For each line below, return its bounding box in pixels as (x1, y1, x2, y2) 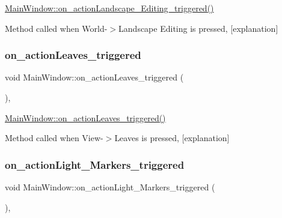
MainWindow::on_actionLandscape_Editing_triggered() (5, 2, 214, 14)
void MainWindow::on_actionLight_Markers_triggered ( (5, 181, 215, 193)
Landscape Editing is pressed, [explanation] (118, 22, 278, 34)
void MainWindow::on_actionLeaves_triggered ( (5, 71, 184, 83)
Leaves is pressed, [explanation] (114, 132, 230, 144)
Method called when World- (5, 22, 108, 34)
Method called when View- (5, 132, 103, 144)
